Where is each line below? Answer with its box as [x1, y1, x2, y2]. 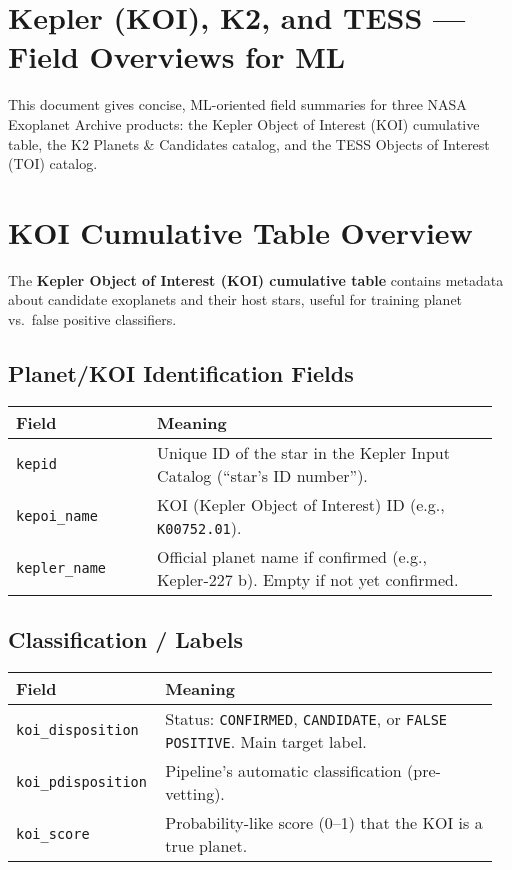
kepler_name [16, 559, 107, 576]
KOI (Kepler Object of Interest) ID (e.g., [157, 492, 445, 516]
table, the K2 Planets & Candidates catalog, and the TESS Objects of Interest [8, 133, 490, 154]
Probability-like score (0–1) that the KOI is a [165, 811, 483, 834]
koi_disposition [16, 722, 139, 738]
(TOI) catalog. [8, 153, 98, 174]
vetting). [165, 782, 225, 805]
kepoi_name [16, 507, 98, 524]
